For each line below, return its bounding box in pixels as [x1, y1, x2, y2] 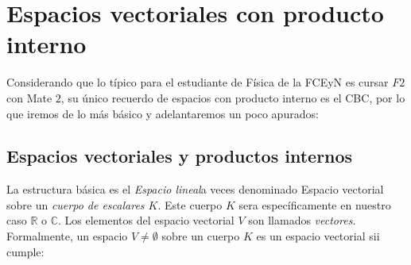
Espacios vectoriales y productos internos [6, 144, 353, 168]
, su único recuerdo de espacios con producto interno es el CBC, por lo [60, 89, 405, 106]
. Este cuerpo [157, 196, 223, 213]
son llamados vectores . [248, 212, 356, 229]
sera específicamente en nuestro [238, 196, 391, 213]
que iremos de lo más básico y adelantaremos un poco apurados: [6, 105, 319, 121]
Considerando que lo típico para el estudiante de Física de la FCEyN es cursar [6, 74, 389, 90]
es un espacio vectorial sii [256, 228, 380, 244]
